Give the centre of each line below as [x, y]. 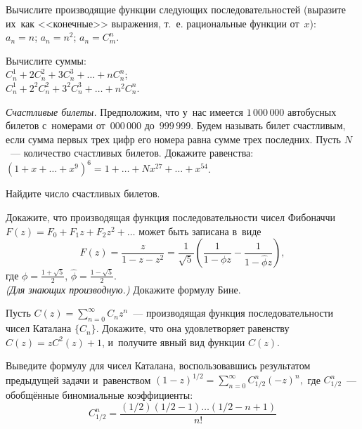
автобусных [312, 111]
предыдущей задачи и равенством [78, 379]
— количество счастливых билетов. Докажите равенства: [132, 153]
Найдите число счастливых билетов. [83, 193]
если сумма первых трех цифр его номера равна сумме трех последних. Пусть [173, 139]
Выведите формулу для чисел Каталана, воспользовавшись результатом [158, 365]
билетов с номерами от [56, 125]
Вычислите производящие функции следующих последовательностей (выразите [176, 9]
